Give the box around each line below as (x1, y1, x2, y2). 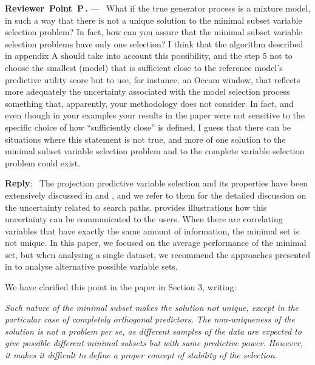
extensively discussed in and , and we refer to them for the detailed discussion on (5, 188, 307, 201)
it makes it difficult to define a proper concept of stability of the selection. (5, 349, 277, 361)
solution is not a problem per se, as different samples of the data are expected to (5, 324, 302, 337)
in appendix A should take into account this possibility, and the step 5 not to (5, 49, 293, 62)
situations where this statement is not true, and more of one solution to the (5, 132, 286, 145)
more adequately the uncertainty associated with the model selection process (5, 85, 290, 98)
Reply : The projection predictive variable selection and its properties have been (5, 177, 308, 189)
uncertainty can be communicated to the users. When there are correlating (5, 213, 283, 225)
